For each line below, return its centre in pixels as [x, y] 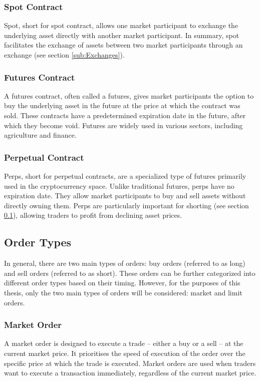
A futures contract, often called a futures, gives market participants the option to [129, 95]
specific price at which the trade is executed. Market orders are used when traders [130, 363]
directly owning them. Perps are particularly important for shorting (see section [126, 205]
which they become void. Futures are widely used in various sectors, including [123, 125]
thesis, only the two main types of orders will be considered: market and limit [123, 292]
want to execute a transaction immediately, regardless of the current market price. [130, 373]
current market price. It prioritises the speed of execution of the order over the [125, 353]
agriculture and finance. [40, 135]
